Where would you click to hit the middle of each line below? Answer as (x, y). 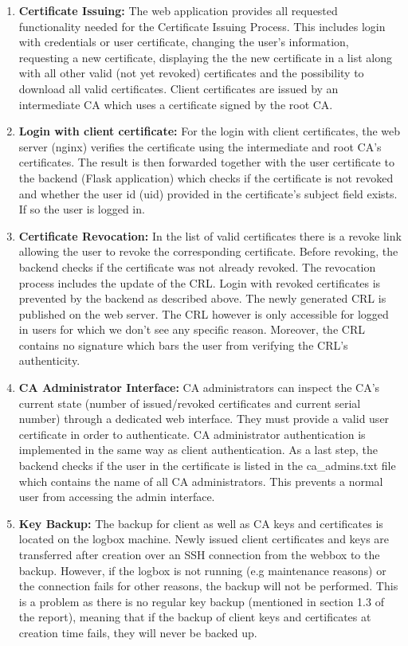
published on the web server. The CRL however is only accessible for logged (204, 313)
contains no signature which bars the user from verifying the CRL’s (183, 345)
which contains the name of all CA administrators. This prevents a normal (201, 481)
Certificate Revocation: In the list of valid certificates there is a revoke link (210, 235)
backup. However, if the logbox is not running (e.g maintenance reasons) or (202, 570)
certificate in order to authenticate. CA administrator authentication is (192, 434)
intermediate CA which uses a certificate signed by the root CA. (176, 104)
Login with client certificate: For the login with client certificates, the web (210, 131)
